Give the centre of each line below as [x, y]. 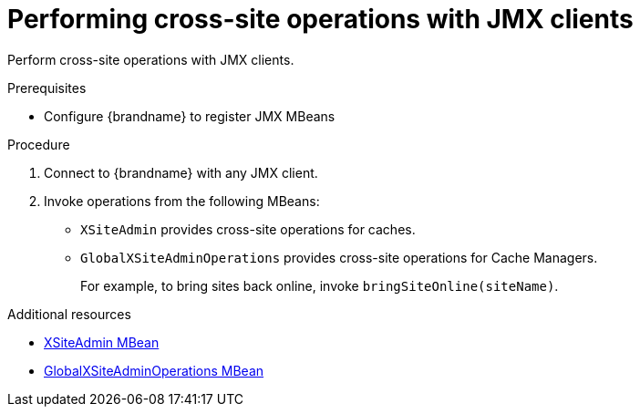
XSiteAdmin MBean [102, 342]
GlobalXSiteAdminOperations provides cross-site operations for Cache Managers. [339, 257]
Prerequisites [47, 88]
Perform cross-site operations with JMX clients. [151, 59]
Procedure [39, 144]
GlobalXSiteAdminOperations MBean [154, 370]
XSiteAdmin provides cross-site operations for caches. [248, 229]
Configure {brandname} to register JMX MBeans [190, 116]
